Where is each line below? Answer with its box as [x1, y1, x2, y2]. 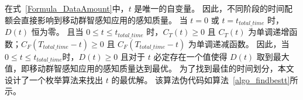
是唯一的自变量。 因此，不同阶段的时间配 [134, 2, 293, 14]
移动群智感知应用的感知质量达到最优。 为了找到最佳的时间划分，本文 [29, 62, 294, 74]
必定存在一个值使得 [153, 50, 228, 62]
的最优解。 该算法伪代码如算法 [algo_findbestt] [111, 73, 290, 85]
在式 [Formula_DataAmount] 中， [5, 2, 129, 14]
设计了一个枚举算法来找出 [5, 73, 103, 85]
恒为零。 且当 [31, 26, 84, 38]
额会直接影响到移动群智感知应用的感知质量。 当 [5, 13, 188, 26]
